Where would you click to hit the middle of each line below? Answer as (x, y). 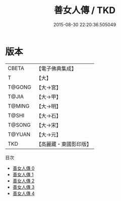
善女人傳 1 (23, 174)
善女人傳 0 (23, 168)
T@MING (19, 106)
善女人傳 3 (23, 187)
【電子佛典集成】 (56, 69)
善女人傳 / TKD (85, 10)
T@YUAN (19, 134)
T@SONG (19, 125)
